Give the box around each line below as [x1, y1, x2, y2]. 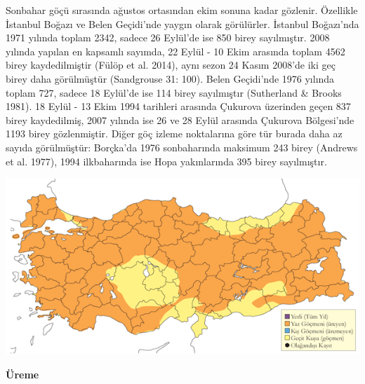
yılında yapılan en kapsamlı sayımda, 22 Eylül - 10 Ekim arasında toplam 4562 [6, 43, 345, 58]
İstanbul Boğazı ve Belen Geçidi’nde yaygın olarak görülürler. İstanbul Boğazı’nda [6, 16, 359, 31]
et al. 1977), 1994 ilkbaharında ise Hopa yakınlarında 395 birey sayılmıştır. [6, 153, 327, 168]
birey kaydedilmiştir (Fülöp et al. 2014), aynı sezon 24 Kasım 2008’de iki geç [6, 57, 336, 72]
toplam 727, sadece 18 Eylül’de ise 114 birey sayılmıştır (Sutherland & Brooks [6, 85, 342, 100]
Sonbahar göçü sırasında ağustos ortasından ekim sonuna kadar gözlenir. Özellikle [6, 3, 358, 17]
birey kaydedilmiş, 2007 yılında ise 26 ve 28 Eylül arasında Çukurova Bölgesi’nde [6, 112, 354, 127]
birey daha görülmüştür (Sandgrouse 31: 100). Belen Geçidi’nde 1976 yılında [6, 71, 335, 85]
